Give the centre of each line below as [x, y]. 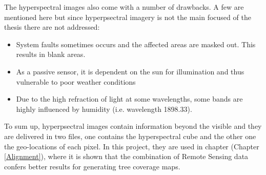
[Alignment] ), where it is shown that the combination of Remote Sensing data [126, 156]
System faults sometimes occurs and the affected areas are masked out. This [136, 44]
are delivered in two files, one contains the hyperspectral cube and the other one [130, 136]
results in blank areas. [51, 54]
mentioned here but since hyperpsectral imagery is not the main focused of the [128, 17]
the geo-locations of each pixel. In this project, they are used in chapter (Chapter [132, 146]
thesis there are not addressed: [52, 27]
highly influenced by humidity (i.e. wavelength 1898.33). [104, 109]
